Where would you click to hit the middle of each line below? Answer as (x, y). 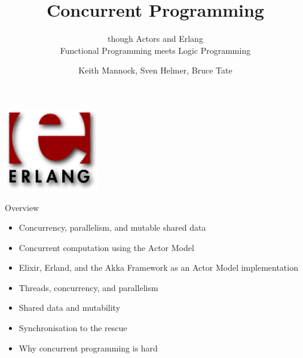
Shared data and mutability (70, 307)
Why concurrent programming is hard (88, 348)
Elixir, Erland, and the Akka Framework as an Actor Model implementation (158, 267)
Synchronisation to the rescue (73, 328)
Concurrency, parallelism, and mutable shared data (112, 227)
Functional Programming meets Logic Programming (155, 50)
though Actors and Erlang (155, 39)
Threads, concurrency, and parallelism (88, 287)
